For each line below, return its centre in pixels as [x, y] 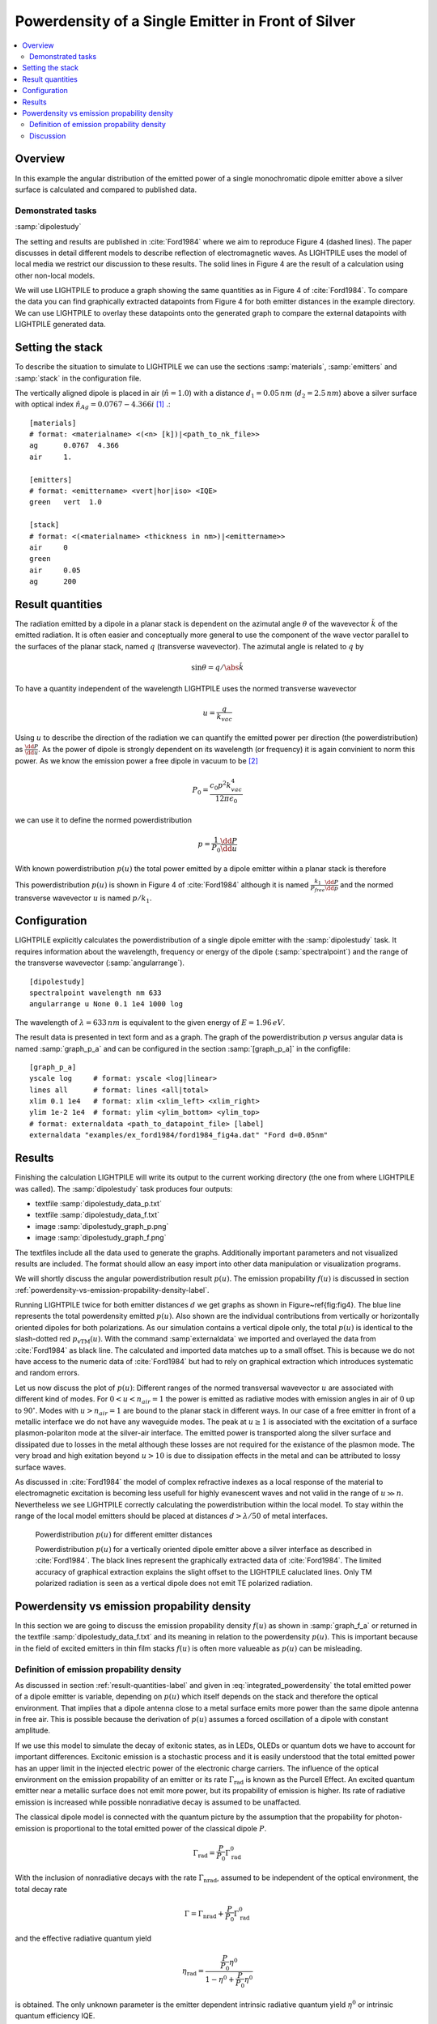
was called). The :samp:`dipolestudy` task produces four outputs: [124, 1188]
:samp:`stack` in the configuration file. [78, 378]
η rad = [193, 1972]
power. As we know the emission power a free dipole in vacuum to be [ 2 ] [136, 761]
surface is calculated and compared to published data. [106, 189]
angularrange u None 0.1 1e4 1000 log [106, 1004]
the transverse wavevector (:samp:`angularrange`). [100, 963]
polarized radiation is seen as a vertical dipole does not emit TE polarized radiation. [174, 1584]
